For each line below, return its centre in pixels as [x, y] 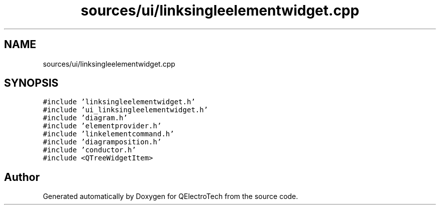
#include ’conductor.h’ [89, 150]
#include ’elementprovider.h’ [102, 126]
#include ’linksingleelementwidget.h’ [119, 102]
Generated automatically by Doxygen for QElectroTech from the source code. [171, 196]
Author [22, 177]
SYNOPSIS [31, 83]
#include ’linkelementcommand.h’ [108, 134]
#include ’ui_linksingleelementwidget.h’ [126, 110]
